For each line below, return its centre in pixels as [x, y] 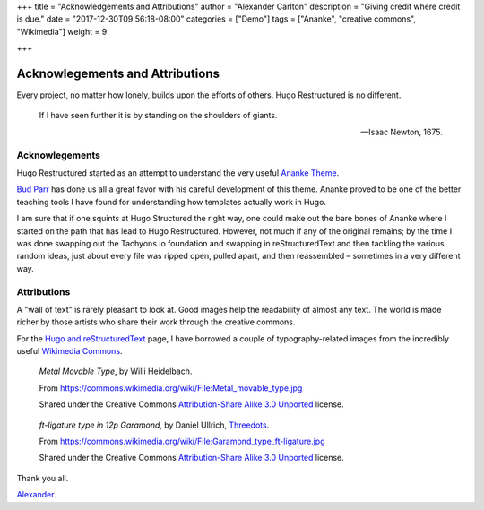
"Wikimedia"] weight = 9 [62, 31]
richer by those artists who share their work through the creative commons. [156, 322]
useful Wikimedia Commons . [69, 351]
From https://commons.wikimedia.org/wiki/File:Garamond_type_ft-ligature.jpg [182, 441]
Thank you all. [43, 478]
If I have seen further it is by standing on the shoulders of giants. [158, 116]
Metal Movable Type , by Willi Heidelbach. [116, 371]
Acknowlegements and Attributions [118, 73]
